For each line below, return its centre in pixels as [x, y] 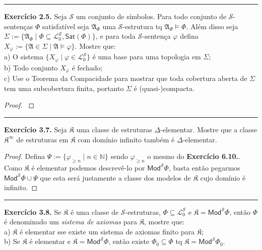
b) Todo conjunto [31, 67]
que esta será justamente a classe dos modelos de [115, 177]
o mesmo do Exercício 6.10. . [194, 156]
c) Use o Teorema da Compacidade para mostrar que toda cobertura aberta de [126, 78]
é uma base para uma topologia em [147, 57]
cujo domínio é [223, 177]
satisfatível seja [65, 26]
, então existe [129, 241]
